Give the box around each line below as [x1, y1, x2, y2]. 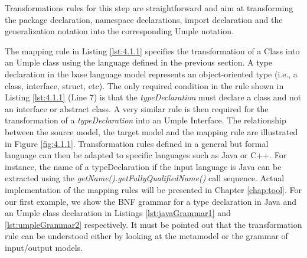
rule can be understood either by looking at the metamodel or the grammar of [5, 230, 288, 242]
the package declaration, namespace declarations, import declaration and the [5, 13, 283, 25]
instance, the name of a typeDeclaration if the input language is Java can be [5, 160, 282, 172]
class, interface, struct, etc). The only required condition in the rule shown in [5, 79, 284, 92]
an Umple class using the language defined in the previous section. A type [5, 56, 273, 68]
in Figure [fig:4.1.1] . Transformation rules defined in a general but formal [5, 137, 269, 149]
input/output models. [5, 241, 83, 253]
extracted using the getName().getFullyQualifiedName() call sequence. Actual [5, 172, 285, 184]
